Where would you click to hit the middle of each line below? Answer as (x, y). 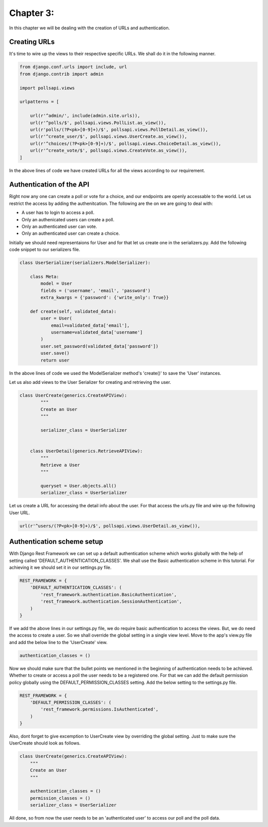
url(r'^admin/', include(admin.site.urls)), (85, 116)
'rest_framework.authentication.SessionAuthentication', (111, 601)
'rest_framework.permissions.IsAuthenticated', (100, 709)
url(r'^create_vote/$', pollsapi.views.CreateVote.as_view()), (109, 151)
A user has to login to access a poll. (58, 213)
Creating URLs (32, 42)
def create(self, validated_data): (73, 311)
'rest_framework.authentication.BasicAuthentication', (109, 595)
